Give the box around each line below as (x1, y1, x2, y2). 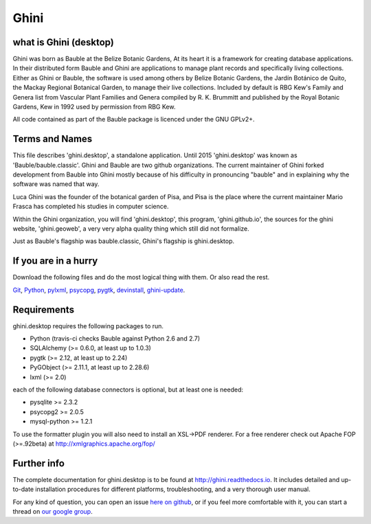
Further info (12, 457, 65, 469)
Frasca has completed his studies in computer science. (12, 203, 169, 211)
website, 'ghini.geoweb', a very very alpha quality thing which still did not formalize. (12, 225, 250, 233)
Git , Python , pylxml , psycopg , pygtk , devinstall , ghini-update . (12, 286, 185, 294)
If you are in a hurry (12, 255, 98, 267)
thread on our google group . (12, 508, 93, 516)
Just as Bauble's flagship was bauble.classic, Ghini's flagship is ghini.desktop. (12, 237, 235, 245)
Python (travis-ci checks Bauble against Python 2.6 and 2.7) (30, 334, 201, 343)
